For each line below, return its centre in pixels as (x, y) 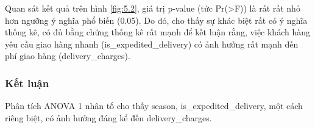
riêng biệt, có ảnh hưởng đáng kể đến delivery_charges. (108, 117)
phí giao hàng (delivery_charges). (68, 56)
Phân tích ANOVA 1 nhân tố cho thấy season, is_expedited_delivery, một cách (154, 106)
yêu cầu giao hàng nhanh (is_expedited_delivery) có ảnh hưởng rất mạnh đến (152, 44)
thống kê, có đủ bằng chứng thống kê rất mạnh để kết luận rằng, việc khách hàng (157, 32)
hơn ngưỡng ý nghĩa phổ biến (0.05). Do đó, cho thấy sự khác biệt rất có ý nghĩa (156, 20)
